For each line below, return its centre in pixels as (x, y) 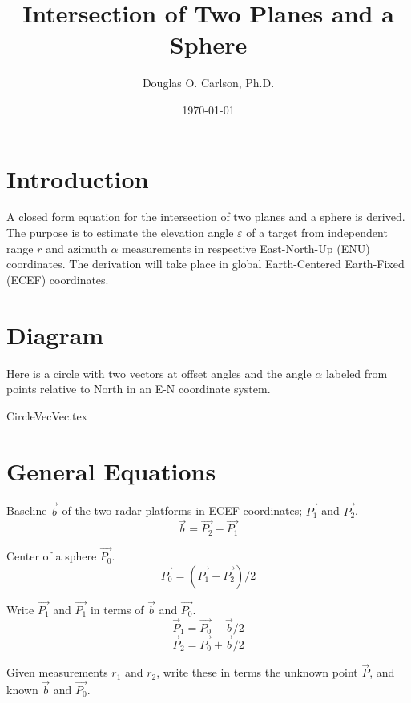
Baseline (27, 510)
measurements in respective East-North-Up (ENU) (246, 248)
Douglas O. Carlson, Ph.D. (208, 83)
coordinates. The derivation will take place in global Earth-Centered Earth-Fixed (205, 264)
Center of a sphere (52, 556)
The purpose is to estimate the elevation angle (120, 233)
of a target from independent (317, 233)
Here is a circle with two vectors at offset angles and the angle (159, 373)
